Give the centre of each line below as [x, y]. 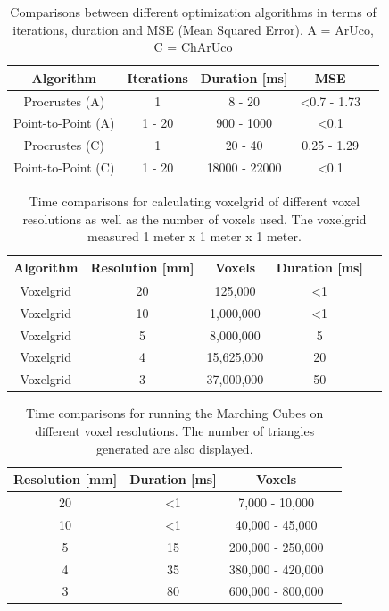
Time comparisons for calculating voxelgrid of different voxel [194, 201]
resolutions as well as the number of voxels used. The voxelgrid [194, 218]
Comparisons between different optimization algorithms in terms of [193, 12]
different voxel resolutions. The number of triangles [175, 430]
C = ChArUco [193, 47]
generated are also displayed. [174, 448]
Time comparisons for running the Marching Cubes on [175, 413]
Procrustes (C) [64, 145]
